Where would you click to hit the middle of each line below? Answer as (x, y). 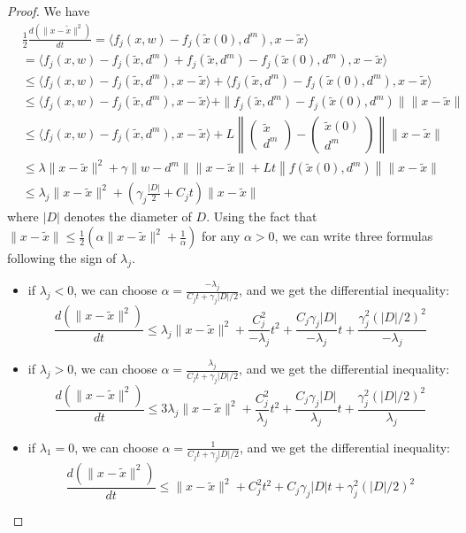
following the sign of (62, 258)
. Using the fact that (262, 216)
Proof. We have (49, 11)
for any (221, 236)
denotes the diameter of (128, 216)
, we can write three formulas (354, 236)
